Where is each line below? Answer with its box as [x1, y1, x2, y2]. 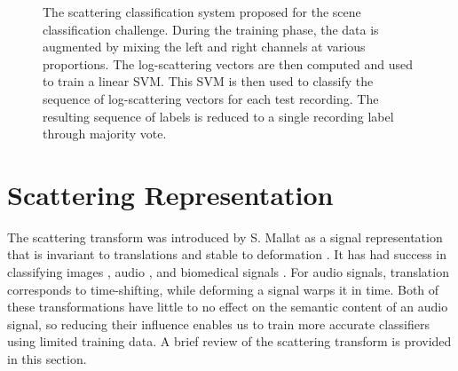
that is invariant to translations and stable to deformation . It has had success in [7, 245, 447, 264]
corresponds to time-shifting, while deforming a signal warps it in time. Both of [7, 280, 439, 298]
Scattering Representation [7, 176, 334, 212]
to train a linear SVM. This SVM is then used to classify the [43, 72, 374, 91]
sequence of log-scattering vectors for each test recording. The [43, 89, 379, 107]
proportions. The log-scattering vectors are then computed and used [43, 54, 414, 73]
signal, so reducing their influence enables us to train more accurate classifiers [7, 314, 430, 333]
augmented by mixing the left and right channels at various [43, 37, 366, 56]
